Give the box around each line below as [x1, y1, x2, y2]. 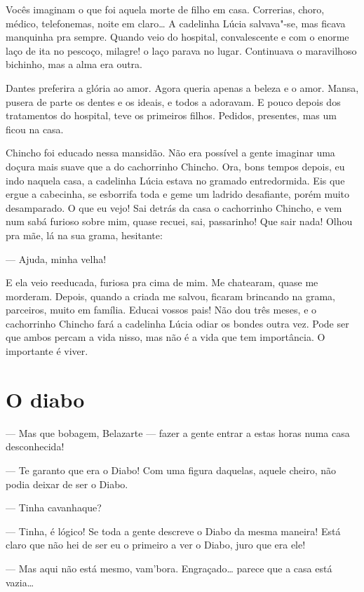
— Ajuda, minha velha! [6, 251, 107, 266]
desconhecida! [6, 439, 65, 454]
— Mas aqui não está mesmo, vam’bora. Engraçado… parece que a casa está [6, 560, 332, 575]
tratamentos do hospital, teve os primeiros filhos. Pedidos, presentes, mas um [6, 108, 337, 123]
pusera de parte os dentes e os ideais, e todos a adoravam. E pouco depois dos [6, 94, 341, 109]
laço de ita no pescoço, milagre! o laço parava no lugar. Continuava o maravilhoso [6, 43, 357, 58]
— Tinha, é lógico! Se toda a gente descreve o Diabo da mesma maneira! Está [6, 523, 341, 538]
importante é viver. [6, 344, 88, 358]
